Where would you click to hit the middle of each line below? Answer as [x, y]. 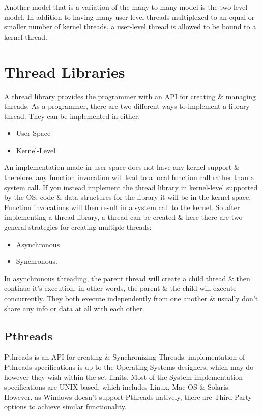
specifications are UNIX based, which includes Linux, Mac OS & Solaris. [117, 387]
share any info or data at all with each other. [74, 308]
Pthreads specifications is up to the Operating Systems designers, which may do [129, 366]
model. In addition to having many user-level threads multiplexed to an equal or [129, 17]
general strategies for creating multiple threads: [78, 227]
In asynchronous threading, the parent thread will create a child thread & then [127, 278]
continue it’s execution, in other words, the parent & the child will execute [120, 288]
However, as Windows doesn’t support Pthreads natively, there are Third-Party [128, 396]
